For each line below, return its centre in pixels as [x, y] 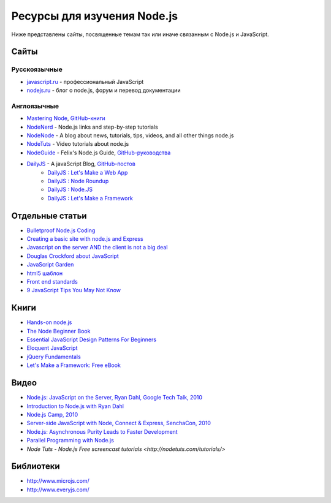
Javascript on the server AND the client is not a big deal [97, 248]
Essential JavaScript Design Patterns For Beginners [91, 339]
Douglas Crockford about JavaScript [73, 256]
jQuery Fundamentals [54, 357]
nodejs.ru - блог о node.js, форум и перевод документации [104, 90]
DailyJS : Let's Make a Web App [88, 172]
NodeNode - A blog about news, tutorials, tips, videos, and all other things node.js [130, 135]
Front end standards [52, 282]
